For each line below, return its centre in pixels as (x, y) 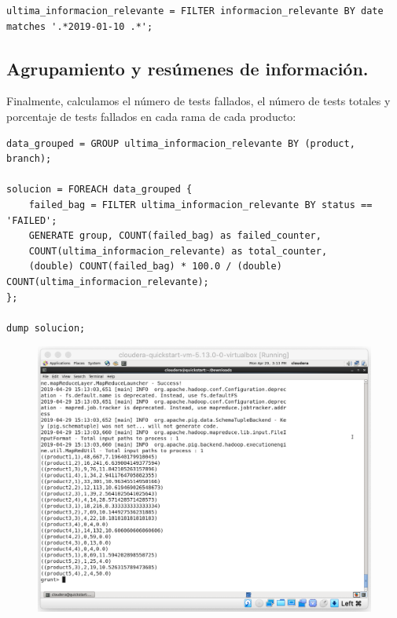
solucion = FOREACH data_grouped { (99, 190)
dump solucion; (46, 328)
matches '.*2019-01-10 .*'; (80, 26)
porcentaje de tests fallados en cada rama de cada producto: (151, 116)
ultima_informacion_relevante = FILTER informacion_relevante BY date (195, 11)
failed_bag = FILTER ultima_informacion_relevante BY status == (200, 205)
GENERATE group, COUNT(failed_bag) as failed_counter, (175, 236)
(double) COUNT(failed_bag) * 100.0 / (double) (155, 267)
